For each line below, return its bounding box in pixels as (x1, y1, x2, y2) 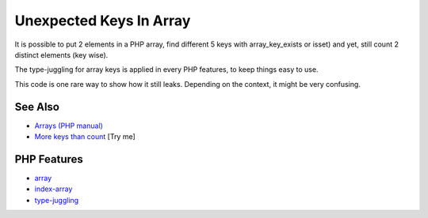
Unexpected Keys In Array (14, 12, 191, 29)
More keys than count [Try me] (34, 132, 136, 141)
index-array (34, 184, 73, 194)
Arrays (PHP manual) (34, 121, 103, 130)
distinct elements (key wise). (14, 50, 109, 59)
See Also (14, 100, 59, 114)
